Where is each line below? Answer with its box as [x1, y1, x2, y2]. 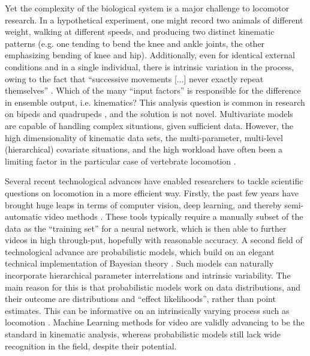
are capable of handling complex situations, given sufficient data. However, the [5, 119, 293, 131]
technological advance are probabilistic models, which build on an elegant [5, 245, 275, 258]
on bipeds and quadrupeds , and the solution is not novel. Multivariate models [5, 107, 293, 120]
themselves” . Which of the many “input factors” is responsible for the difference [5, 84, 301, 97]
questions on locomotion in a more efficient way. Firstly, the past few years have [5, 186, 299, 199]
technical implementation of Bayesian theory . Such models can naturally [5, 257, 274, 270]
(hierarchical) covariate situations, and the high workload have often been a [5, 143, 283, 155]
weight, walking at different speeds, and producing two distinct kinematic [5, 25, 275, 38]
